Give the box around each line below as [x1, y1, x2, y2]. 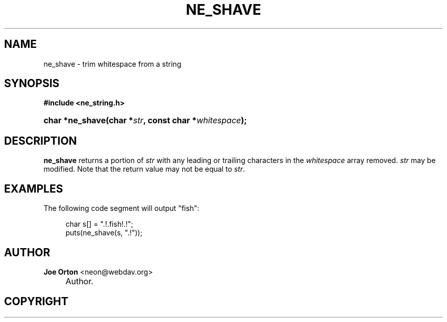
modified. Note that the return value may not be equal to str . [43, 165, 245, 174]
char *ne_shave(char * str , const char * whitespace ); [43, 115, 247, 126]
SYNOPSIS [4, 77, 60, 90]
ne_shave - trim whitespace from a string [43, 59, 182, 68]
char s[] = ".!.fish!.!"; [65, 220, 134, 229]
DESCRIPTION [4, 134, 77, 147]
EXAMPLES [4, 182, 63, 195]
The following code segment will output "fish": [43, 204, 200, 213]
